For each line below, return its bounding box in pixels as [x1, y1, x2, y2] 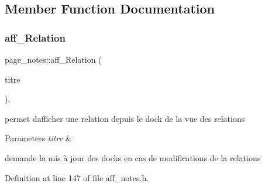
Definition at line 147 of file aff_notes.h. [5, 171, 149, 183]
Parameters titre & [5, 132, 72, 144]
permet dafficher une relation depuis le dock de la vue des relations [5, 112, 245, 124]
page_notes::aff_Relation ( [5, 53, 102, 65]
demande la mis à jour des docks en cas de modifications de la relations [5, 151, 261, 164]
